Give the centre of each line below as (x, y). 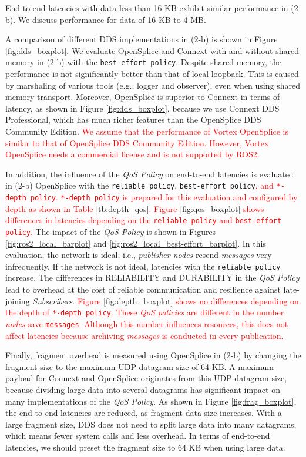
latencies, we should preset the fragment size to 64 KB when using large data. (145, 447)
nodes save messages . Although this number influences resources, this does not (147, 323)
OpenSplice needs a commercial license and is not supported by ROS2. (132, 154)
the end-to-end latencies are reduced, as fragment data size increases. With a (144, 413)
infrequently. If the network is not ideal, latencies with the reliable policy (143, 266)
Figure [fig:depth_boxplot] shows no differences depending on (188, 300)
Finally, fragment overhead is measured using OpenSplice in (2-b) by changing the (153, 355)
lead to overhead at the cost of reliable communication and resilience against (143, 289)
